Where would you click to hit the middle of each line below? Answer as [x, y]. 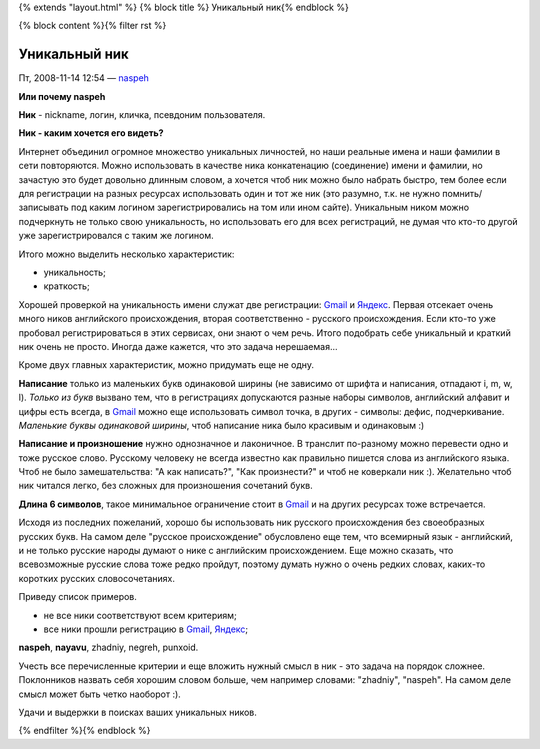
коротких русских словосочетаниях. [96, 578]
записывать [43, 207]
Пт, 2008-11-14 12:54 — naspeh [84, 78]
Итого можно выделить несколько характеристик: [126, 254]
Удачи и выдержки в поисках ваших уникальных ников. [137, 712]
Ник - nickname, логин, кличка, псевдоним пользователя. [142, 115]
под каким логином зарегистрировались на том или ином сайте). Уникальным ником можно [270, 207]
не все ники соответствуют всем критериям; [140, 615]
